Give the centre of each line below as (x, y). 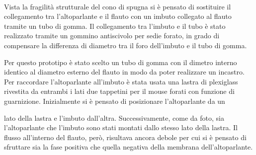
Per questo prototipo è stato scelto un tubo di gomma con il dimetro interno (121, 62)
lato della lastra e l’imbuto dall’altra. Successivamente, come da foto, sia (114, 117)
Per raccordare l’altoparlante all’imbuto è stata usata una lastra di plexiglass (121, 81)
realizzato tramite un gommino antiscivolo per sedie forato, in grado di (112, 36)
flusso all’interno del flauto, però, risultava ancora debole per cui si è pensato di (125, 137)
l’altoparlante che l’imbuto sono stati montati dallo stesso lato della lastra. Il (121, 127)
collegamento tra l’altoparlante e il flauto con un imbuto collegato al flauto (118, 16)
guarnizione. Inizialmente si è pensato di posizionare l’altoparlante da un (115, 101)
